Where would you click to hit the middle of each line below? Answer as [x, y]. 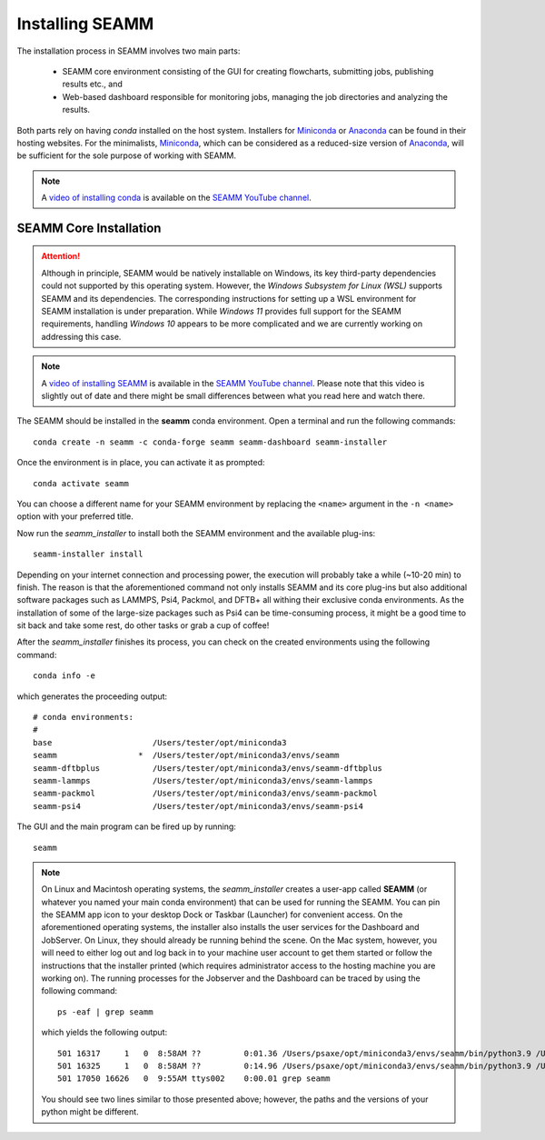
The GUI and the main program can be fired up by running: [126, 826]
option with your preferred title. [75, 516]
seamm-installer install [88, 554]
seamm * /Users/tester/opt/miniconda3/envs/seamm [186, 755]
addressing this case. [81, 336]
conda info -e [64, 676]
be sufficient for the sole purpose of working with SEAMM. [126, 155]
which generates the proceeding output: [92, 696]
